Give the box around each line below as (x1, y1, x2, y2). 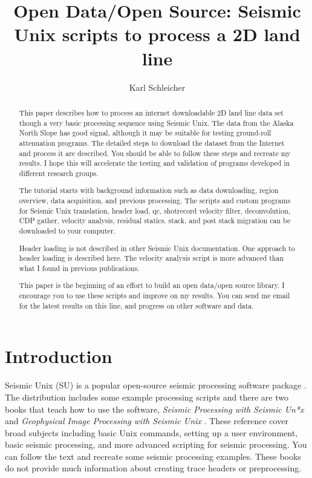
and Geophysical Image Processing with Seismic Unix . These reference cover (5, 414, 288, 427)
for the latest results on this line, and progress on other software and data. (19, 300, 254, 310)
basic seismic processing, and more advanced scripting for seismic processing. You (5, 438, 307, 451)
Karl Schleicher (129, 80, 186, 93)
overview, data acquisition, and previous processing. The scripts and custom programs (19, 195, 291, 206)
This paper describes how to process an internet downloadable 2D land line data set (19, 107, 284, 117)
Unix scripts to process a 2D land (14, 22, 301, 47)
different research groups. (19, 168, 99, 178)
